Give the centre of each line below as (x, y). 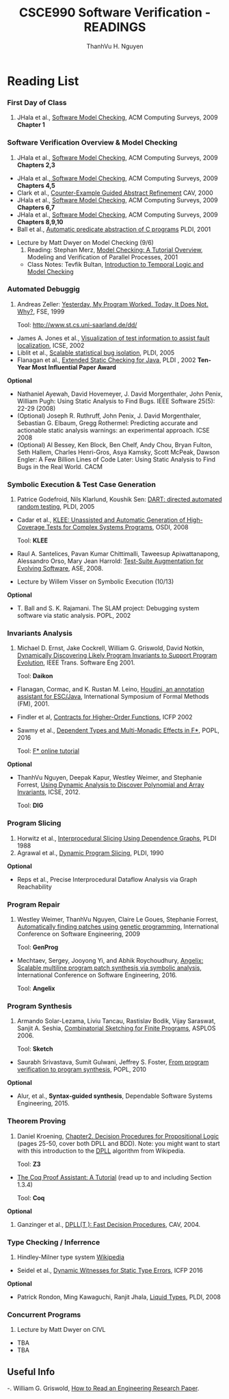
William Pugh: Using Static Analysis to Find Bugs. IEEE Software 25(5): (116, 401)
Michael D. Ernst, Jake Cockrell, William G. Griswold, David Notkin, (111, 648)
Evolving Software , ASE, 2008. (60, 569)
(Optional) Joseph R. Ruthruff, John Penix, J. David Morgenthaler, (109, 416)
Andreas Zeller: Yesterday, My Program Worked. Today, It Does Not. (112, 304)
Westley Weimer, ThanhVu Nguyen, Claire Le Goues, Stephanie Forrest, (118, 920)
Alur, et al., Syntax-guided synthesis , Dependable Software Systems (115, 1096)
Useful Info (31, 1372)
